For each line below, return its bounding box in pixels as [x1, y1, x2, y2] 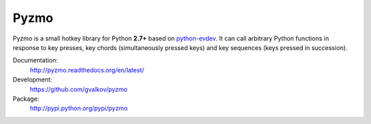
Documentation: [12, 56, 58, 64]
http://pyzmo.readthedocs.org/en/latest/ [30, 66, 144, 74]
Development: [12, 75, 53, 84]
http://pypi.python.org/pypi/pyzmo [30, 104, 128, 112]
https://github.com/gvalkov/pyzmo [30, 85, 128, 93]
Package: [12, 95, 40, 103]
